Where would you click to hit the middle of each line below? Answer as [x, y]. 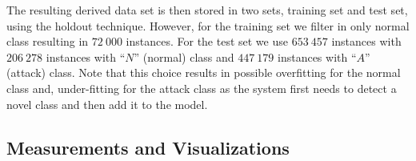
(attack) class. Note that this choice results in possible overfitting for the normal [204, 72]
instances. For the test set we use [207, 41]
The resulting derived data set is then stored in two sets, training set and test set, [207, 10]
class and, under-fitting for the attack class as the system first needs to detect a [202, 88]
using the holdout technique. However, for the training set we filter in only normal [208, 25]
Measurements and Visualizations [148, 147]
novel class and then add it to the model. [107, 104]
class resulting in [48, 41]
